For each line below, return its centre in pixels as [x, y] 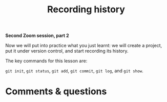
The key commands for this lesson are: [46, 61]
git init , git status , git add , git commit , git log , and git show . [74, 71]
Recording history [86, 9]
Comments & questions [56, 91]
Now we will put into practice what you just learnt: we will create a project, [84, 46]
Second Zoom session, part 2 [37, 36]
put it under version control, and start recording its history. [67, 51]
